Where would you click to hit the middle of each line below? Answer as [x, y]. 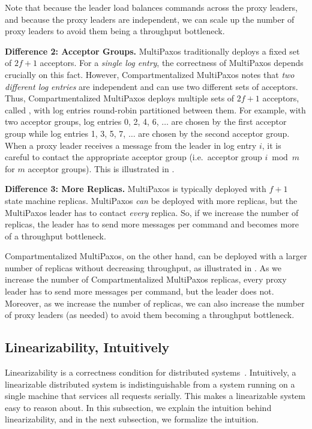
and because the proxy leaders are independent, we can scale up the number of [150, 19]
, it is [271, 145]
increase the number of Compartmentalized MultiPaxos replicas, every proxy [146, 279]
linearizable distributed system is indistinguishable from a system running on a [150, 384]
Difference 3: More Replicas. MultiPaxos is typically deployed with [136, 189]
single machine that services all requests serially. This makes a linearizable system [155, 396]
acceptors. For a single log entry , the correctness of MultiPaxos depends [172, 63]
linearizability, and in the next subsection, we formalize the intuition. [132, 419]
